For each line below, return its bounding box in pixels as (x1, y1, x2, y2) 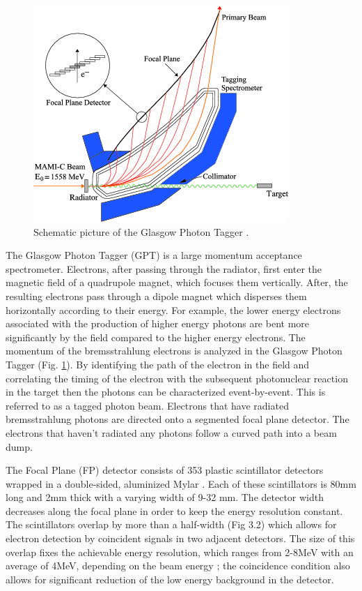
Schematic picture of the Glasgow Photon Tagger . (33, 224, 249, 239)
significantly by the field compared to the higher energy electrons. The (6, 329, 306, 344)
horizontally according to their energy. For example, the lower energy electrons (6, 302, 341, 317)
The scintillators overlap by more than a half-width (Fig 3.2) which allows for (6, 517, 337, 532)
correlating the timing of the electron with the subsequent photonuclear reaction (6, 371, 348, 385)
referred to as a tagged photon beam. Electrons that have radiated (6, 398, 289, 412)
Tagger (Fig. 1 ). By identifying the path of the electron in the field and (6, 357, 310, 371)
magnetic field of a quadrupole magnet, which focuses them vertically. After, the (6, 275, 348, 290)
